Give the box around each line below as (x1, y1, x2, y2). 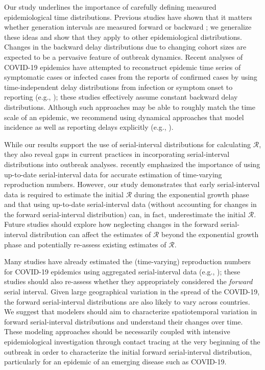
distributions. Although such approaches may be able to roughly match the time (4, 101, 255, 112)
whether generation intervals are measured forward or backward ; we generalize (4, 21, 252, 32)
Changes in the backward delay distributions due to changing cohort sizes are (4, 41, 247, 52)
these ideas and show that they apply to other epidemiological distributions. (4, 31, 242, 42)
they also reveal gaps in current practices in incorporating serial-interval (4, 149, 230, 159)
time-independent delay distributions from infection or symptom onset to (4, 81, 233, 92)
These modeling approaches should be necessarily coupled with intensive (4, 326, 230, 337)
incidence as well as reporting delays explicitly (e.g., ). (4, 122, 174, 132)
